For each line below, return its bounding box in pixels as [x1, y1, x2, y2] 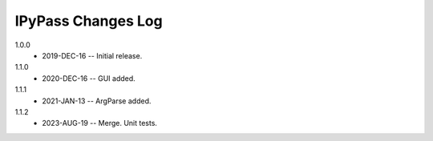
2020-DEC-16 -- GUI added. [42, 73, 136, 83]
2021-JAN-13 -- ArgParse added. [42, 96, 152, 106]
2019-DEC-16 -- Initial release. [42, 50, 143, 60]
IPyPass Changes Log [14, 12, 164, 30]
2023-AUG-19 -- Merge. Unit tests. [42, 119, 158, 128]
